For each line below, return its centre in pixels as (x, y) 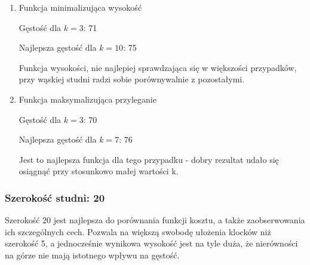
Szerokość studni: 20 (55, 197)
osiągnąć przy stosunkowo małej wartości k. (99, 171)
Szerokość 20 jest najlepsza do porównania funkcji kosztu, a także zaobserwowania (155, 220)
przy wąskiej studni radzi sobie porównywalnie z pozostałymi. (132, 79)
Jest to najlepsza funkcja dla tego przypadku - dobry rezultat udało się (149, 159)
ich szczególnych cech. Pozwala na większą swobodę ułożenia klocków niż (138, 231)
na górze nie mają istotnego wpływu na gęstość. (92, 255)
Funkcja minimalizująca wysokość (80, 7)
